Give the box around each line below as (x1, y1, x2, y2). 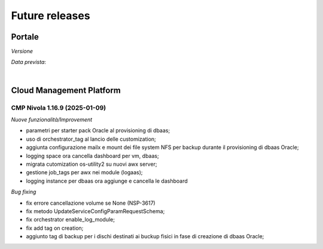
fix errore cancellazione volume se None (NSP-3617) (26, 199, 156, 207)
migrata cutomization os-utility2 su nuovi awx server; (26, 160, 157, 168)
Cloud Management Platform (11, 85, 121, 95)
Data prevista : (11, 59, 46, 66)
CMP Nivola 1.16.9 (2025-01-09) (11, 104, 106, 112)
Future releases (11, 9, 90, 22)
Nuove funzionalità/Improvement (11, 116, 93, 123)
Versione (11, 48, 33, 55)
